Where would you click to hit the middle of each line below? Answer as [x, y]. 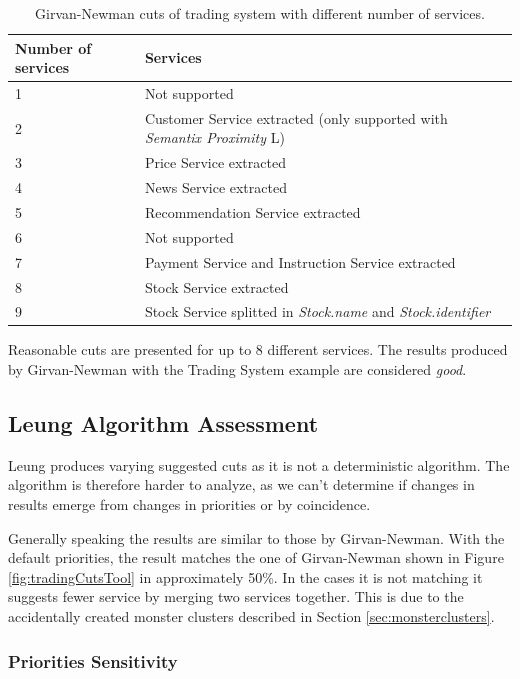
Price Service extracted [215, 162]
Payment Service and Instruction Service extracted [300, 261]
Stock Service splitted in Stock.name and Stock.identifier [317, 311]
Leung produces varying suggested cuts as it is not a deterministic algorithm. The [259, 464]
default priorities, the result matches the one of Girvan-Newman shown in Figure [256, 557]
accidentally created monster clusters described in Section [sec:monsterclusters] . [251, 616]
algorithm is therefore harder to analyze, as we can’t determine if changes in [241, 484]
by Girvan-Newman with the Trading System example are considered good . [237, 369]
